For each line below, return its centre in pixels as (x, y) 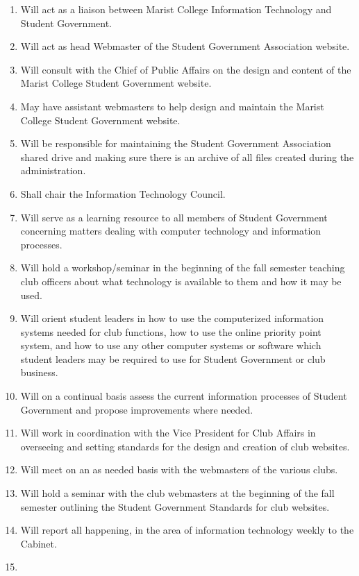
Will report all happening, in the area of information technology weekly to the (187, 530)
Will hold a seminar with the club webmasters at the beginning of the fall (177, 493)
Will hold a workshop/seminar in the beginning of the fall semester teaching (183, 268)
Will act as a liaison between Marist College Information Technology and (176, 9)
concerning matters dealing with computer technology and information (171, 231)
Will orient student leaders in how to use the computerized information (172, 318)
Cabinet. (39, 543)
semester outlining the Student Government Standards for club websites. (175, 506)
